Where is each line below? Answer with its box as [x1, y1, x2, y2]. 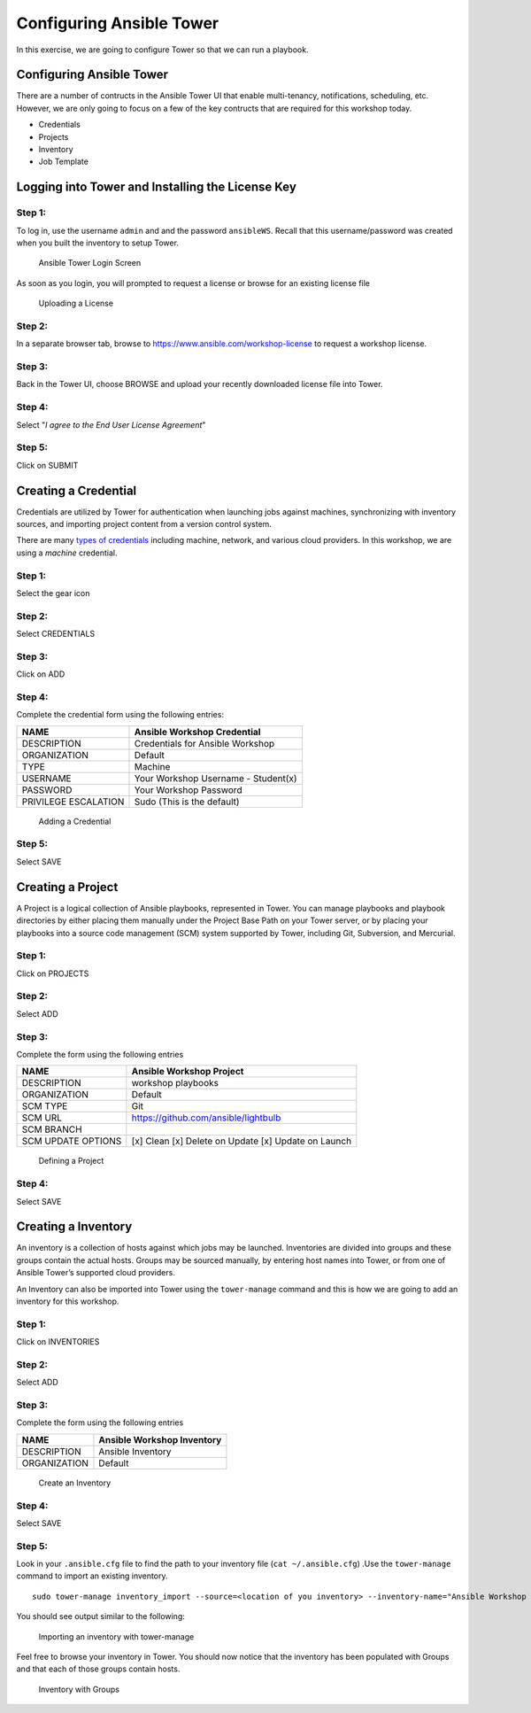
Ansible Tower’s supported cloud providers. [16, 1267, 176, 1278]
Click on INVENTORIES [16, 1337, 100, 1347]
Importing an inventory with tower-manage [38, 1631, 195, 1642]
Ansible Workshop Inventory [98, 1433, 222, 1446]
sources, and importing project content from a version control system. [16, 518, 272, 529]
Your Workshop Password [134, 784, 242, 796]
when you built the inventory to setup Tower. [16, 237, 179, 248]
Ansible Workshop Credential [134, 725, 261, 738]
